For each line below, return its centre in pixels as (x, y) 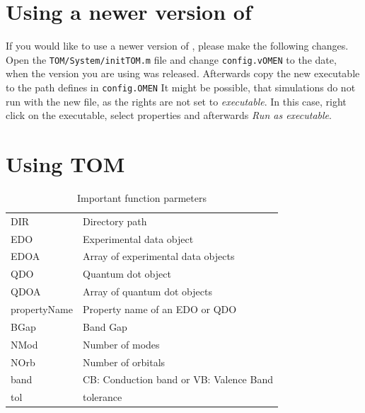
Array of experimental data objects (158, 256)
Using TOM (65, 164)
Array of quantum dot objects (147, 292)
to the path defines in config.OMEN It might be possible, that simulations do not (181, 87)
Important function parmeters (141, 197)
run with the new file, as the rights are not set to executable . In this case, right (176, 101)
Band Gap (105, 326)
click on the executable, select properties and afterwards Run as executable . (169, 115)
